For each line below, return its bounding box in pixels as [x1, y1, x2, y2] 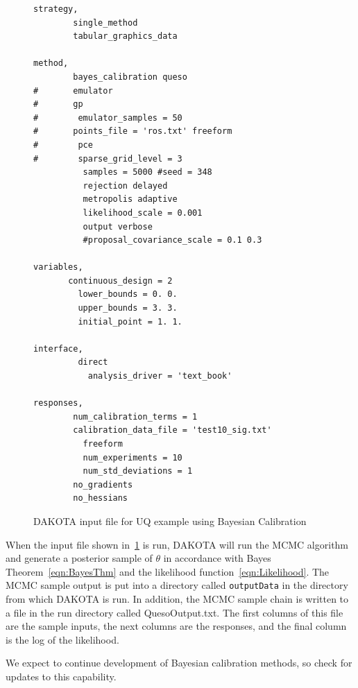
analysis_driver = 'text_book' [87, 371, 232, 381]
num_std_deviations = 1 [83, 466, 193, 476]
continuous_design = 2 [68, 275, 173, 286]
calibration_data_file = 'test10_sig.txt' [73, 425, 272, 436]
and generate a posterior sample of [6, 551, 153, 565]
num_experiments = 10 [83, 452, 182, 463]
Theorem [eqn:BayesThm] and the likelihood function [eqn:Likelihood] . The [6, 564, 330, 578]
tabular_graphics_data [73, 31, 178, 42]
